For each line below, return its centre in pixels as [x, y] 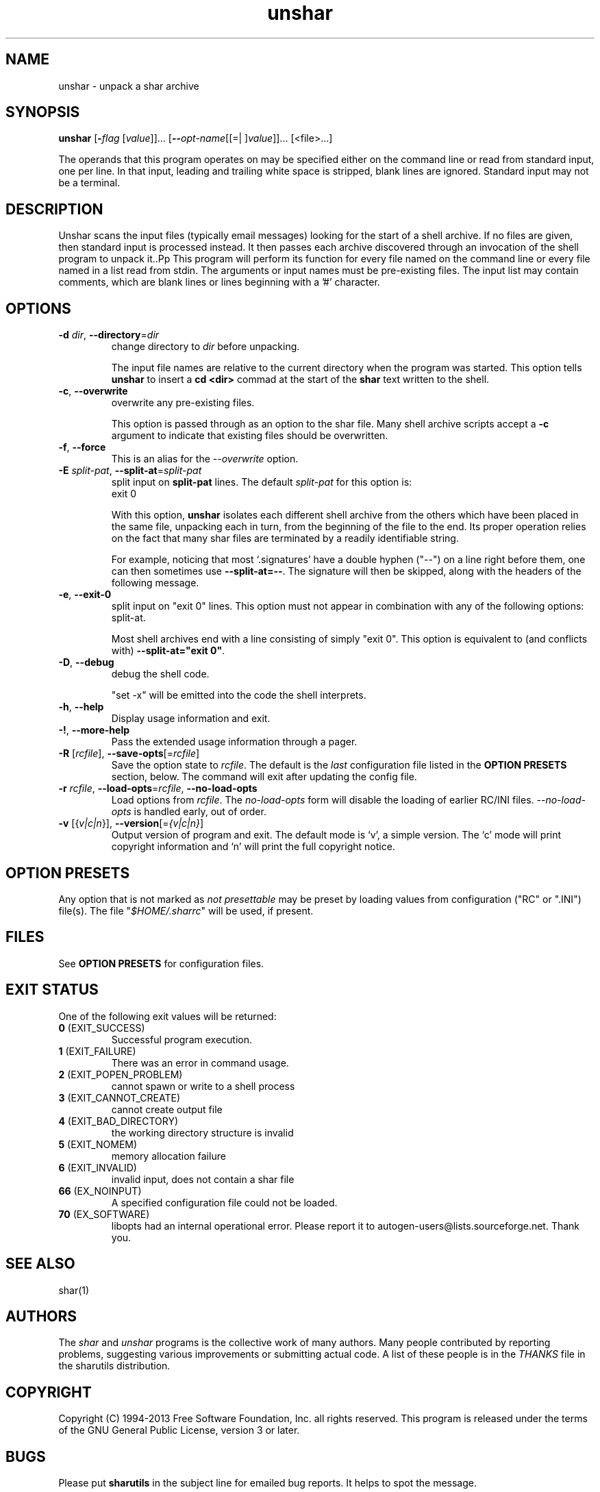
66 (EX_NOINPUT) [100, 1191]
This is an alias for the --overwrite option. [205, 459]
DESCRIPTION [54, 209]
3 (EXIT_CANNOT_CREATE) [120, 1097]
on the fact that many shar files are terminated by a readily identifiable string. [285, 538]
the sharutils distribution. [114, 1366]
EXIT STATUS [52, 990]
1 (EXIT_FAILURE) [97, 1051]
